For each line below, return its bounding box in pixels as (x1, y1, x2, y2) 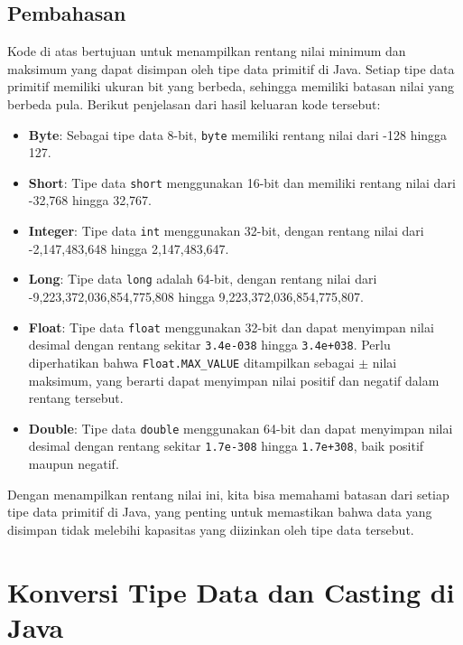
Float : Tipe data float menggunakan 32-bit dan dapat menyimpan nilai (28, 317, 434, 336)
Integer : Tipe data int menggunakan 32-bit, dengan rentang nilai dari (28, 221, 424, 240)
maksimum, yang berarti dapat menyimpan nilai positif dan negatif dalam (28, 370, 440, 389)
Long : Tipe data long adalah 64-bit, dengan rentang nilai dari (28, 269, 377, 288)
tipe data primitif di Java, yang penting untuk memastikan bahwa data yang (7, 502, 432, 521)
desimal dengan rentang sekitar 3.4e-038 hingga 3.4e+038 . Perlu (28, 335, 391, 354)
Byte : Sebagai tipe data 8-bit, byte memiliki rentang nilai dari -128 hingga (28, 125, 448, 144)
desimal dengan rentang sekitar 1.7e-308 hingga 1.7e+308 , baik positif (28, 436, 424, 455)
